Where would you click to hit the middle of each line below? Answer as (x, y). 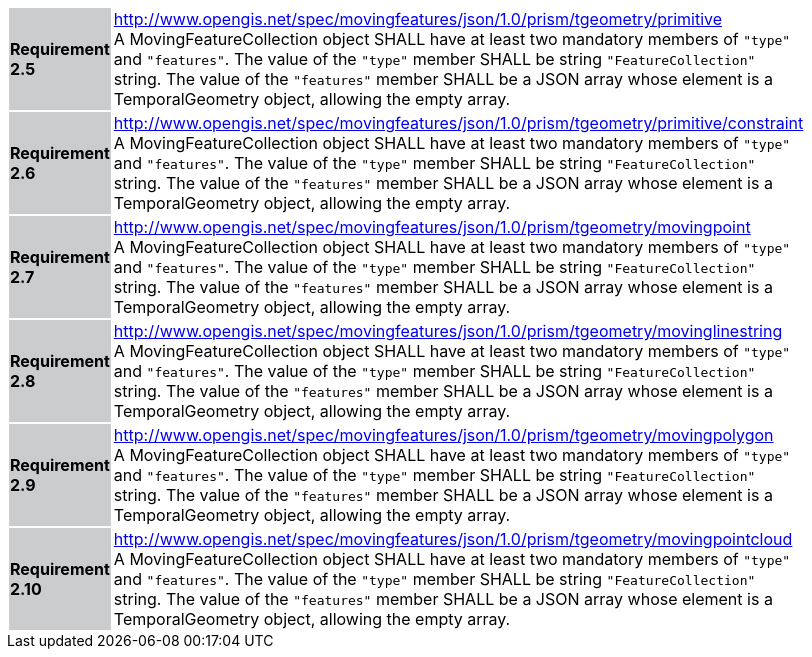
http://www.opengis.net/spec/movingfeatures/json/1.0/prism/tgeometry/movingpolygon (443, 435)
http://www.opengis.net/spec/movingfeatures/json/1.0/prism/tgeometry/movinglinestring (448, 331)
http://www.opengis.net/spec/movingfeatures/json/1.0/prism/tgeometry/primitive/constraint (458, 123)
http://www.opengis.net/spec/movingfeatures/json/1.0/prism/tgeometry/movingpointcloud (453, 539)
